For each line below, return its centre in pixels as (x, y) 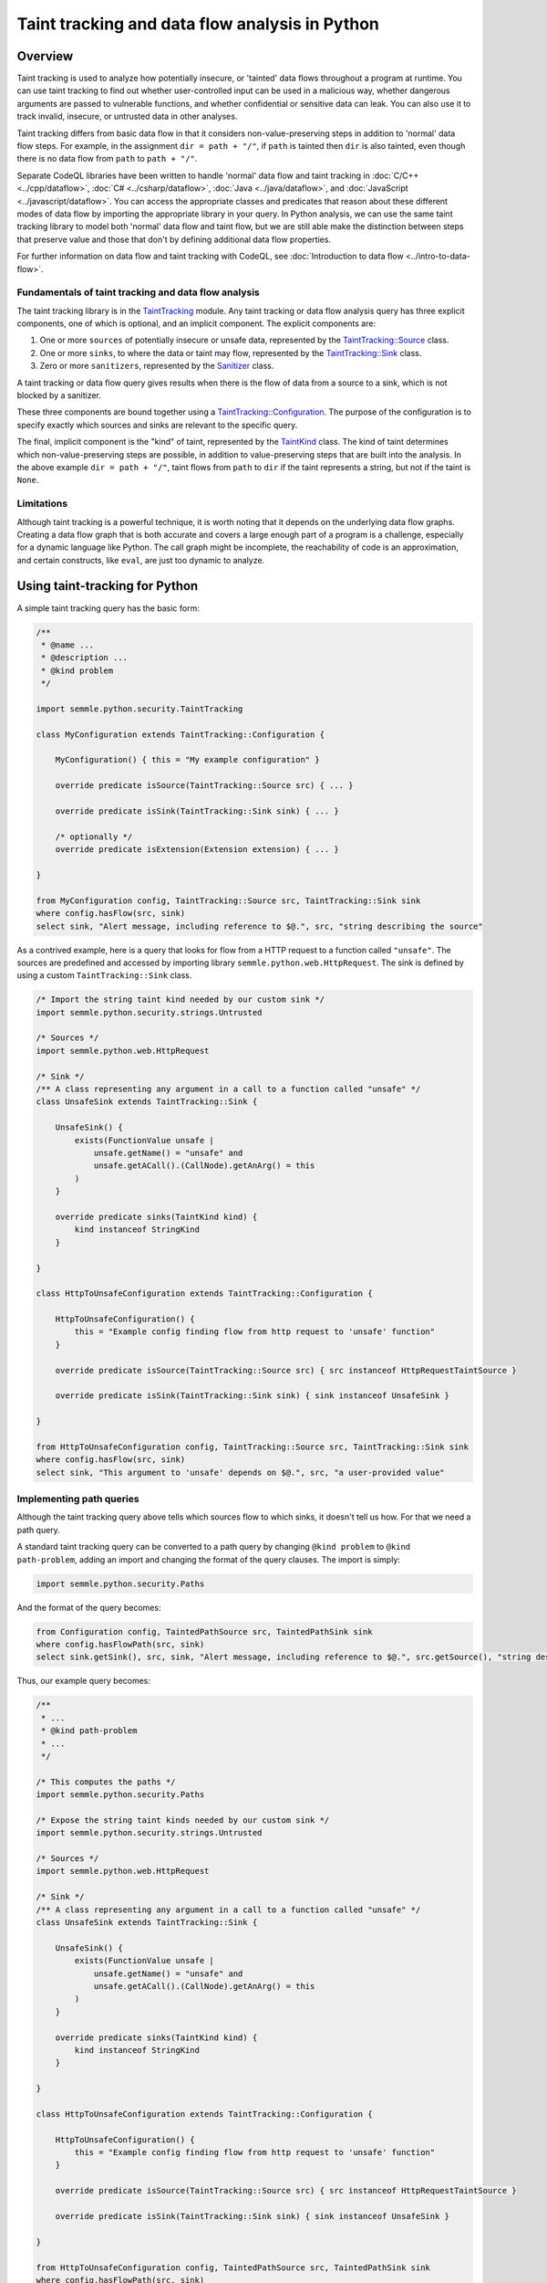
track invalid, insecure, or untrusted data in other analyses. (127, 116)
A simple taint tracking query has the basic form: (108, 608)
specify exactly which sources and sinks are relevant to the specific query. (157, 425)
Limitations (42, 504)
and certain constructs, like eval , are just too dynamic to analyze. (141, 560)
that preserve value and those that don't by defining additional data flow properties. (174, 239)
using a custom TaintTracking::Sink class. (104, 975)
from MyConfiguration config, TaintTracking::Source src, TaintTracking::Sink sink (228, 900)
